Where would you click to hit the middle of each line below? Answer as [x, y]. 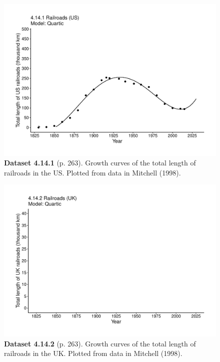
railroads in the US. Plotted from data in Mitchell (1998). [92, 172]
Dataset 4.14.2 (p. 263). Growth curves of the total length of [100, 343]
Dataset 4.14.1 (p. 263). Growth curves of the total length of [100, 163]
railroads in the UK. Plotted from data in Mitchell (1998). [93, 353]
